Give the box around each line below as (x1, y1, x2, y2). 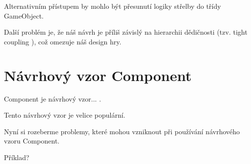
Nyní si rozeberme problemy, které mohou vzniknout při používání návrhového (4, 126, 240, 136)
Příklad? (4, 152, 29, 162)
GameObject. (4, 10, 44, 20)
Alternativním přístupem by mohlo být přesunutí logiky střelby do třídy (4, 1, 221, 11)
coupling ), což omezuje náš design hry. (4, 36, 122, 46)
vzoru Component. (4, 136, 60, 146)
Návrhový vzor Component (4, 65, 192, 85)
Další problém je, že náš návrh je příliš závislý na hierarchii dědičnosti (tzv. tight (4, 27, 248, 37)
